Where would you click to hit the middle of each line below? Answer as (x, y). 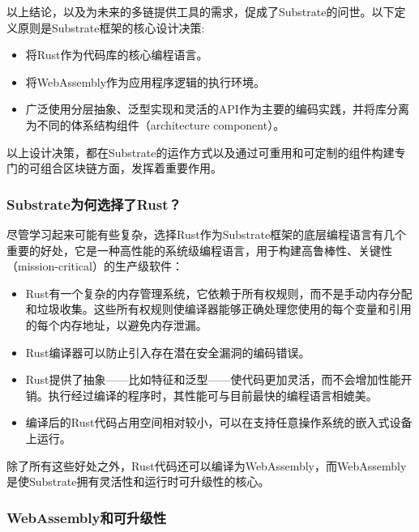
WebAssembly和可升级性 (87, 517)
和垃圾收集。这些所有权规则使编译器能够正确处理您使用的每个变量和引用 (218, 309)
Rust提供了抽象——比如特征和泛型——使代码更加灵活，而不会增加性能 (213, 379)
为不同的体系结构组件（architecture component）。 (155, 124)
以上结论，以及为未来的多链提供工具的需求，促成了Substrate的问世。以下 (201, 11)
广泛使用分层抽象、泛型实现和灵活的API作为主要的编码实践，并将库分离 (217, 109)
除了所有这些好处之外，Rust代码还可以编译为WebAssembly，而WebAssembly (207, 465)
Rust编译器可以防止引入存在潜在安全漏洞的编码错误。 (168, 352)
